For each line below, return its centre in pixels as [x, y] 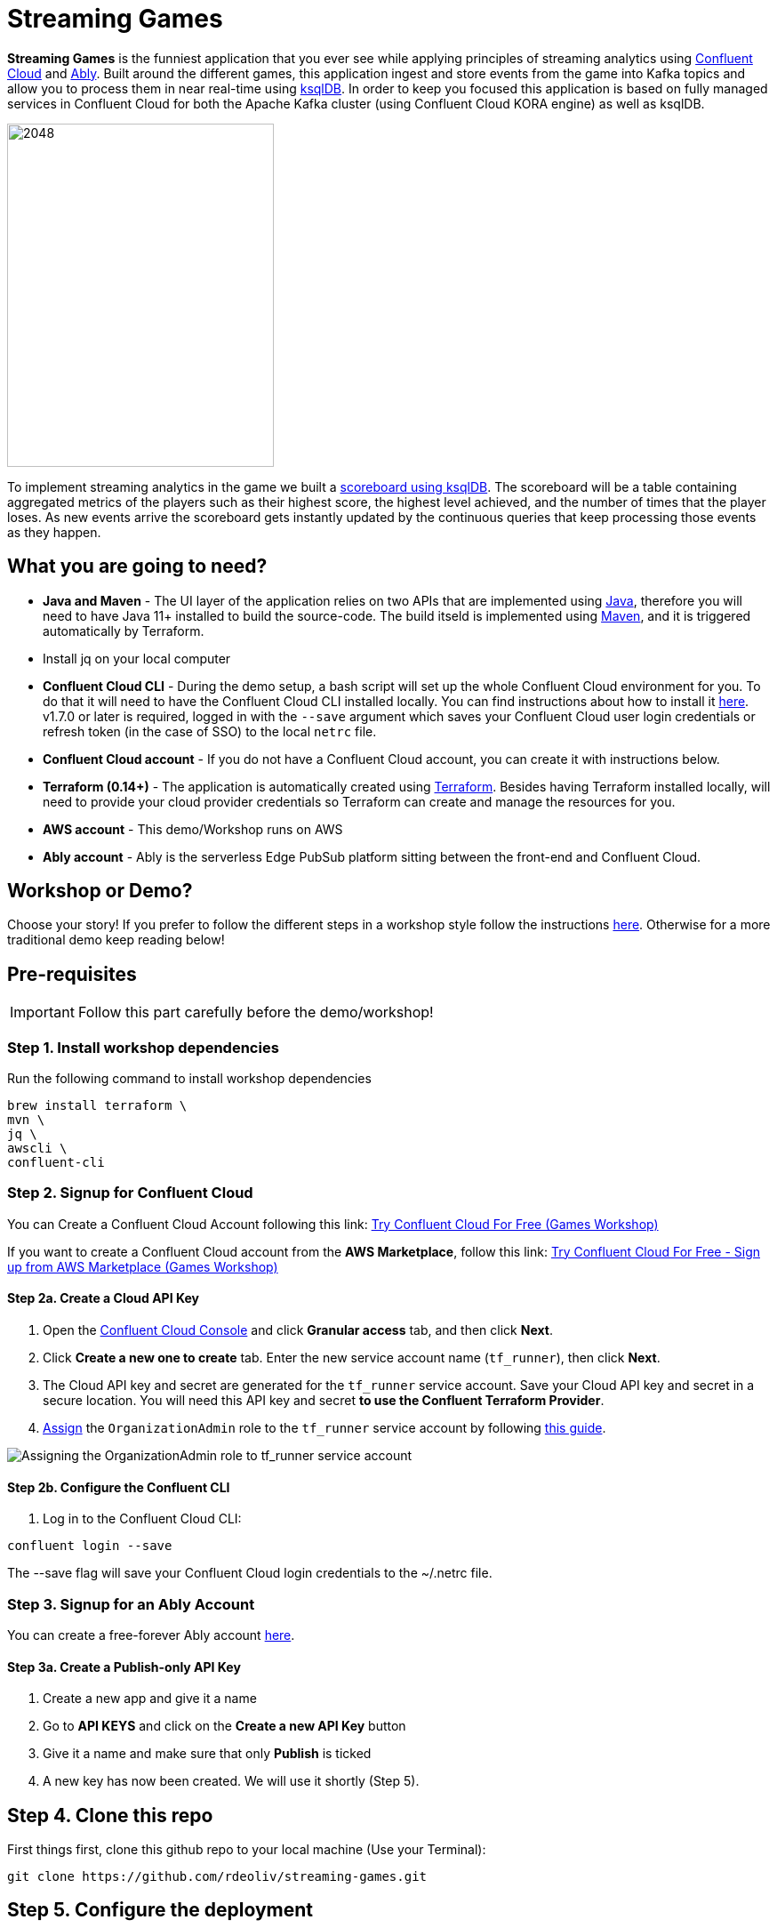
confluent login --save [90, 1546]
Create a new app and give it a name [150, 1699]
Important [42, 1012]
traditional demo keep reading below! [116, 940]
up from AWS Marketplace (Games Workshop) [143, 1266]
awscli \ [37, 1149]
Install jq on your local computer [137, 658]
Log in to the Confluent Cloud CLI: [142, 1519]
